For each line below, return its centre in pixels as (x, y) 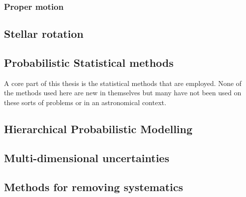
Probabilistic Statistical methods (89, 63)
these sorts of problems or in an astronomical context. (85, 102)
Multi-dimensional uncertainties (87, 157)
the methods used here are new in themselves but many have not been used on (123, 93)
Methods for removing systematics (93, 186)
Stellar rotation (44, 34)
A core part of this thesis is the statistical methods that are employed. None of (123, 83)
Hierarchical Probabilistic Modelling (98, 129)
